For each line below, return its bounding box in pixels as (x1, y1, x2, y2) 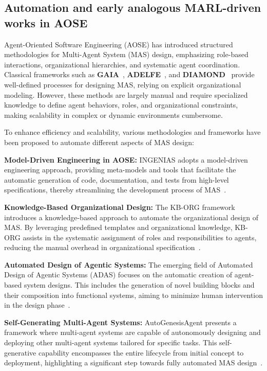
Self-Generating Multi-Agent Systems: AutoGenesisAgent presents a (4, 316, 237, 327)
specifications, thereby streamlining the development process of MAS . (4, 184, 226, 195)
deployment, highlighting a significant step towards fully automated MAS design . (4, 357, 263, 368)
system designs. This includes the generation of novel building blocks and (24, 279, 255, 290)
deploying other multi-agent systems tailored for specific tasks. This (4, 337, 217, 348)
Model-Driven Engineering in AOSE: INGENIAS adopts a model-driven (4, 154, 248, 165)
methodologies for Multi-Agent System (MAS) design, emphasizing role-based (4, 49, 249, 60)
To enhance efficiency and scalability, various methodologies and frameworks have (4, 127, 261, 137)
